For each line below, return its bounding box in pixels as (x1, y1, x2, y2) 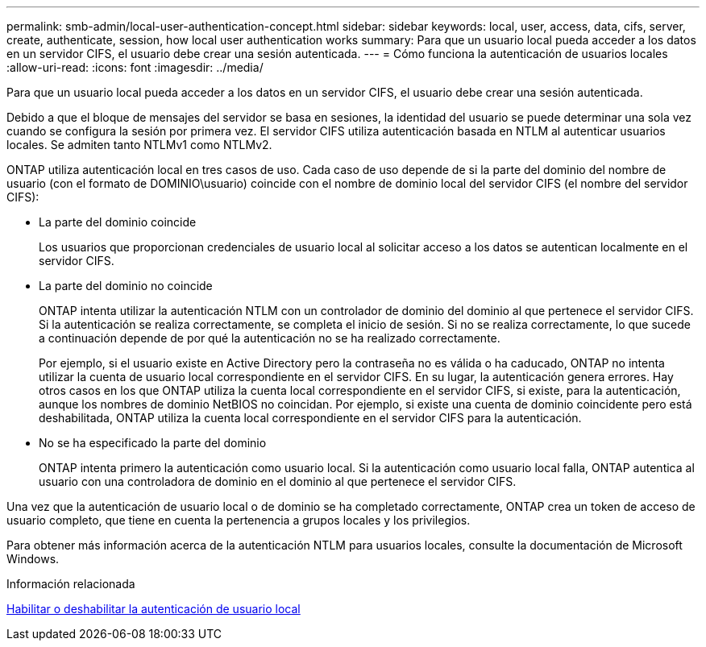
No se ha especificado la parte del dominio (39, 436, 267, 450)
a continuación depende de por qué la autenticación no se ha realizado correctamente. (39, 331, 500, 345)
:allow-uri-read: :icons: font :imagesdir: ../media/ (6, 60, 264, 74)
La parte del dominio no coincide (39, 279, 213, 292)
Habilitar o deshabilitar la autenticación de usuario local (6, 602, 301, 616)
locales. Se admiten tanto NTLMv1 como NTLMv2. (6, 138, 272, 151)
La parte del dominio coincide (39, 215, 197, 229)
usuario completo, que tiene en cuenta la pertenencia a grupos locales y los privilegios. (6, 513, 471, 527)
